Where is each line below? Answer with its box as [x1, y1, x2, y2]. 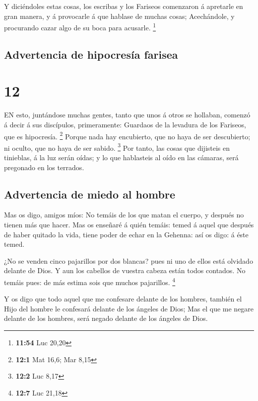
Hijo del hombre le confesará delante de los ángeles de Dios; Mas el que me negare [4, 303, 254, 313]
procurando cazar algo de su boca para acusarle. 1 [4, 21, 156, 32]
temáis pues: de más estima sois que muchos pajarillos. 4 [4, 275, 176, 287]
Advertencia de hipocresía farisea [4, 46, 178, 62]
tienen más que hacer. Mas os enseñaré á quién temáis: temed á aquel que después [4, 219, 254, 230]
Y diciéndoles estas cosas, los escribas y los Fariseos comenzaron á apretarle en [4, 1, 243, 11]
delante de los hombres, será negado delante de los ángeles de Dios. [4, 313, 208, 323]
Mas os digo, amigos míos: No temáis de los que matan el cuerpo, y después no [4, 209, 244, 220]
